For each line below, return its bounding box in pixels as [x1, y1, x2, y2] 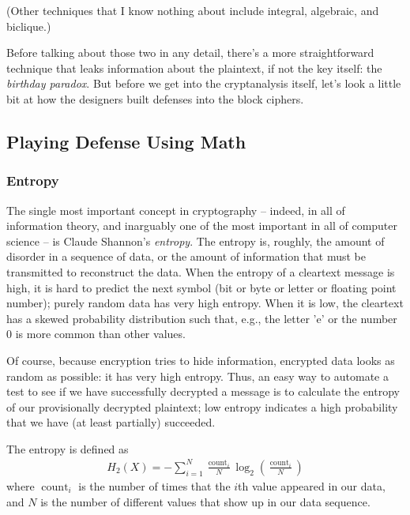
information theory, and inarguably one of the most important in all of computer [6, 217, 398, 234]
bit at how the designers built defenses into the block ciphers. [6, 90, 304, 107]
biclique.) [6, 17, 51, 34]
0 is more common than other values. [6, 325, 186, 342]
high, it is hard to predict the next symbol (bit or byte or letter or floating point [6, 279, 397, 295]
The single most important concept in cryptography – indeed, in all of [6, 201, 345, 218]
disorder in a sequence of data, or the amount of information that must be [6, 248, 367, 265]
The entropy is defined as [6, 440, 129, 457]
